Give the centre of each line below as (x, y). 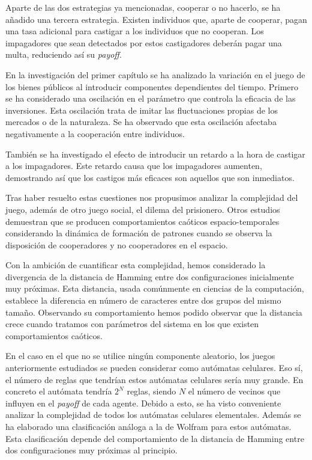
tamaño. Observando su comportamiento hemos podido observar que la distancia (154, 312)
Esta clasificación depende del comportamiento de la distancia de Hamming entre (155, 438)
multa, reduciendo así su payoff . (64, 54)
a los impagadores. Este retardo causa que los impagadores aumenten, (134, 166)
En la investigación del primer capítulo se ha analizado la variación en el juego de (155, 74)
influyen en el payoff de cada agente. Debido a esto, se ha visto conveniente (143, 403)
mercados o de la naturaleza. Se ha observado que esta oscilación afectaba (141, 122)
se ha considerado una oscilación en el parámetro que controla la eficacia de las (151, 98)
